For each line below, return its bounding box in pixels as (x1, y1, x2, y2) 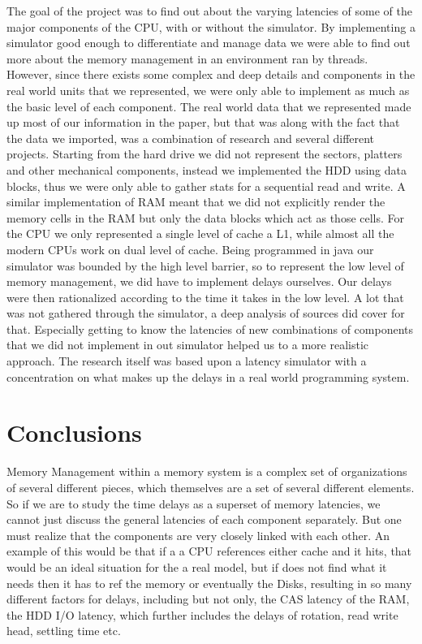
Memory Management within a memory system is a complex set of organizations (6, 463, 407, 480)
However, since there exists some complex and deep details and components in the (6, 66, 416, 83)
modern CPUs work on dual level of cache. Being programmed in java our (6, 240, 374, 257)
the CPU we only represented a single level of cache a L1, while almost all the (6, 225, 394, 242)
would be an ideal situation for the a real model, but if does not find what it (6, 558, 387, 575)
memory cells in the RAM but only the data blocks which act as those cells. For (6, 209, 405, 226)
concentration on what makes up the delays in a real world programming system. (6, 368, 410, 385)
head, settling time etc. (6, 622, 121, 639)
